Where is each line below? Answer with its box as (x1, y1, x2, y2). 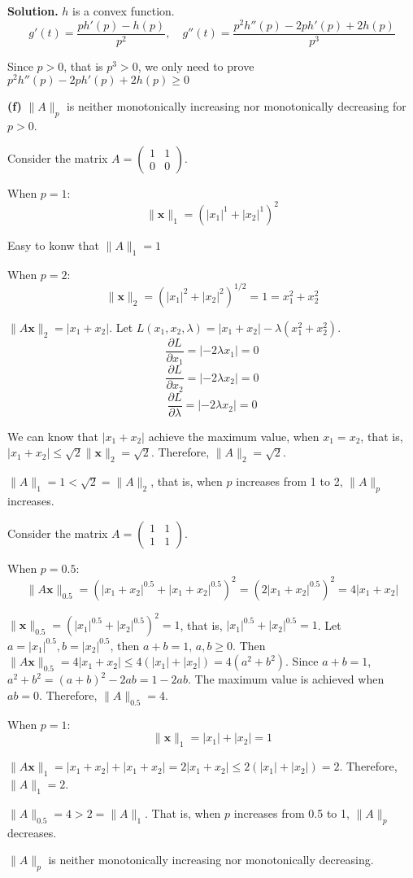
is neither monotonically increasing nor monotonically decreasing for (66, 98, 406, 115)
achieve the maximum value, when (148, 427, 320, 444)
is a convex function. (72, 2, 175, 19)
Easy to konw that (7, 236, 100, 253)
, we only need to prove (137, 57, 254, 74)
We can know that (7, 427, 98, 444)
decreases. (7, 823, 57, 841)
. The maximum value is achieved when (188, 671, 385, 688)
